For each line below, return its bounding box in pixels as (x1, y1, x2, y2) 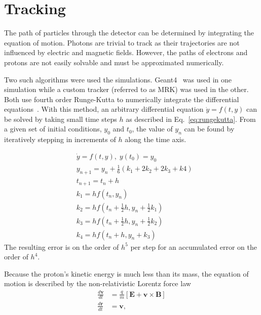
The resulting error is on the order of (4, 241, 119, 252)
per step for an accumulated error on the (130, 241, 257, 252)
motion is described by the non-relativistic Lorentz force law (4, 278, 191, 289)
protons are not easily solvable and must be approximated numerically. (4, 57, 224, 67)
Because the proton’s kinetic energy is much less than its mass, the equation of (4, 268, 249, 279)
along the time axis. (125, 134, 187, 145)
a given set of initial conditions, (4, 123, 102, 134)
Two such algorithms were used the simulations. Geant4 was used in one (4, 74, 232, 84)
